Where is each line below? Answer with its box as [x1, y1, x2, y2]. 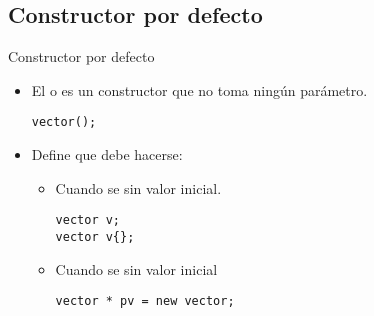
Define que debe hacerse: [31, 144, 183, 165]
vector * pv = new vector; [55, 294, 235, 309]
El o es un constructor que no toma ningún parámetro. [31, 79, 368, 100]
